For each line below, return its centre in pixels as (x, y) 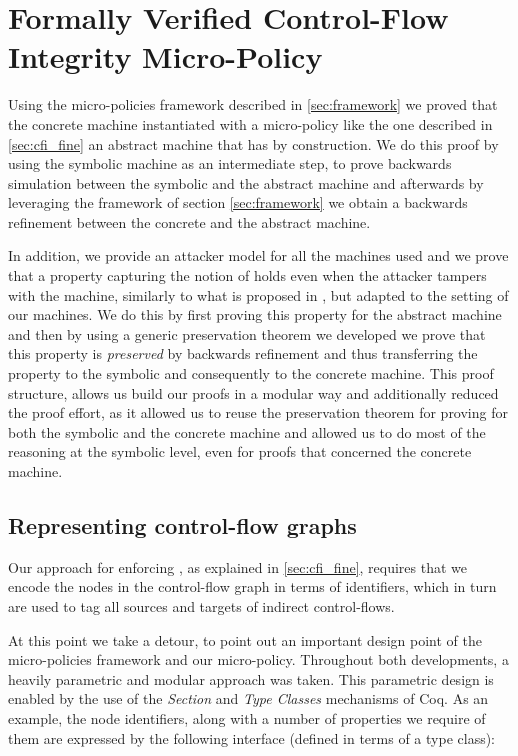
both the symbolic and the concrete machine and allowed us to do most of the (247, 431)
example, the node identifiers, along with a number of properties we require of (247, 717)
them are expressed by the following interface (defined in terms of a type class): (252, 737)
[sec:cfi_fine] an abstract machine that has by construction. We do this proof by (253, 143)
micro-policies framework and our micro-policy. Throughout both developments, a (258, 659)
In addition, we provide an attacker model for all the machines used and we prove (258, 255)
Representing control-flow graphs (182, 524)
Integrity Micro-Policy (165, 56)
